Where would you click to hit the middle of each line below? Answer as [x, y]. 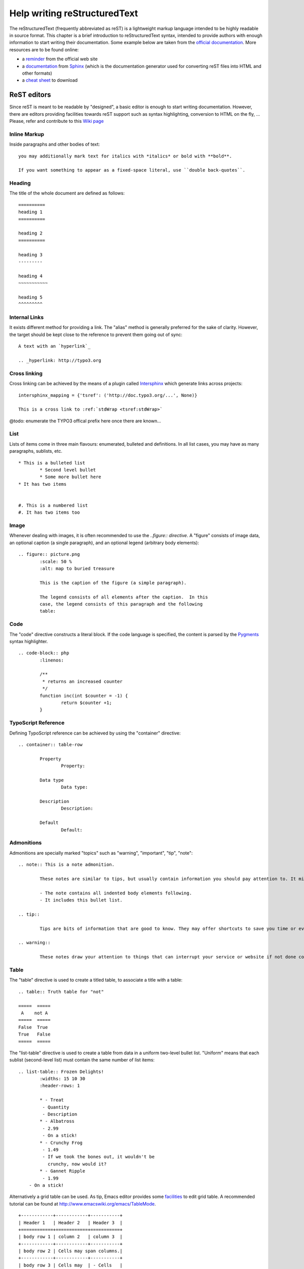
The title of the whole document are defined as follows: [67, 193]
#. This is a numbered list [53, 505]
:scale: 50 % [56, 561]
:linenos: [52, 660]
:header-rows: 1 [60, 1086]
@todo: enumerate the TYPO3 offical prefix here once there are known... [85, 421]
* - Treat [52, 1100]
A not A [34, 1013]
